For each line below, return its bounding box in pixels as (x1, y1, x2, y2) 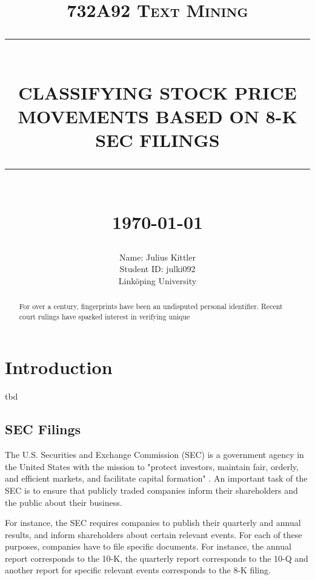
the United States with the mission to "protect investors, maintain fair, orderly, (5, 460, 299, 473)
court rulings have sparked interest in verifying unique (19, 311, 190, 321)
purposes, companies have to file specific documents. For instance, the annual (5, 540, 291, 553)
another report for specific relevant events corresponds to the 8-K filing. (5, 564, 271, 576)
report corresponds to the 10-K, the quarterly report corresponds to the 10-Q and (5, 551, 308, 564)
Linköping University (118, 274, 197, 287)
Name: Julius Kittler (119, 250, 196, 263)
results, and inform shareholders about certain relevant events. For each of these (5, 528, 302, 541)
